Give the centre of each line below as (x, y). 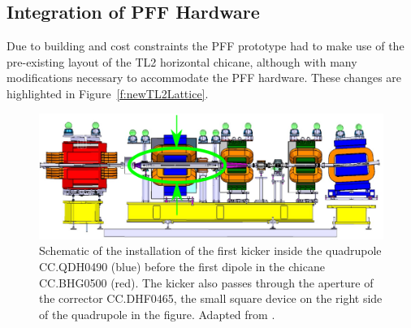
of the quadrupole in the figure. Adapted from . (157, 314)
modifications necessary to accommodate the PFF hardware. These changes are (204, 78)
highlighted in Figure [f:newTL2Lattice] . (108, 93)
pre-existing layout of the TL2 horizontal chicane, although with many (182, 61)
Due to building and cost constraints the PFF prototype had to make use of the (205, 46)
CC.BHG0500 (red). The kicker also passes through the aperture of (206, 282)
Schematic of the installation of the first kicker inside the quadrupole (210, 250)
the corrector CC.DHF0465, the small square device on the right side (211, 298)
